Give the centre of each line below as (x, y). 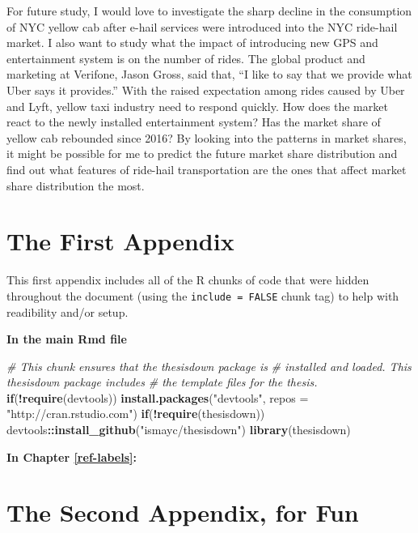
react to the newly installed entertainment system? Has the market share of (194, 122)
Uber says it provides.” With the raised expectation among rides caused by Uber (206, 90)
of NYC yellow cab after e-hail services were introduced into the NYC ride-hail (202, 26)
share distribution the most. (76, 185)
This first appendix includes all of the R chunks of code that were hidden (188, 280)
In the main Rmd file (67, 339)
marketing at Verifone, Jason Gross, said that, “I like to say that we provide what (209, 74)
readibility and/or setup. (68, 311)
